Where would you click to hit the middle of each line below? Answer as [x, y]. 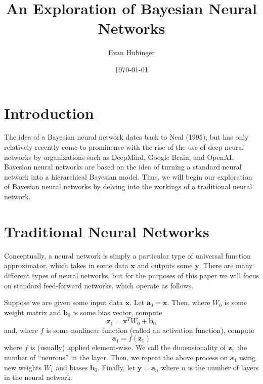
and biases [72, 367]
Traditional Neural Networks [107, 231]
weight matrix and [33, 312]
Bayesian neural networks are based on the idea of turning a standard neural [123, 167]
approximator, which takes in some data [66, 265]
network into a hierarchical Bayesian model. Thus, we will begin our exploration [128, 176]
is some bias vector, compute [118, 312]
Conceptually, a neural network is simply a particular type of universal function [127, 255]
